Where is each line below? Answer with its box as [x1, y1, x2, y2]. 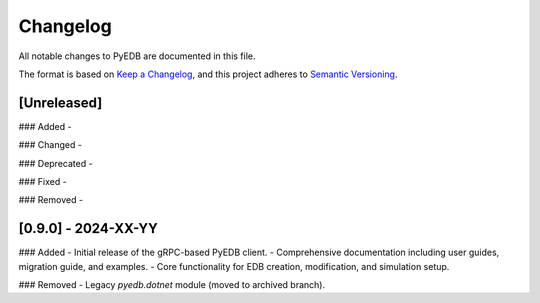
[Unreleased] [18, 94, 103, 111]
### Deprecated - [18, 157, 94, 169]
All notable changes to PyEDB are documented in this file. [18, 50, 256, 62]
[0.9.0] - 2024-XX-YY [18, 220, 159, 237]
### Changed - [18, 139, 82, 151]
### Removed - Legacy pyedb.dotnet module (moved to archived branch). [18, 279, 325, 291]
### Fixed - [18, 176, 67, 188]
